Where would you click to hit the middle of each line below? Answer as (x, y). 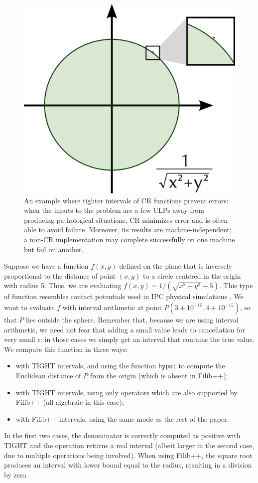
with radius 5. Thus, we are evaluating (63, 285)
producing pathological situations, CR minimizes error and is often (126, 220)
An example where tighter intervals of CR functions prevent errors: (126, 200)
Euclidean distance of (48, 376)
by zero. (16, 474)
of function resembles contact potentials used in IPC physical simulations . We (124, 296)
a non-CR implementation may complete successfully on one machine (129, 240)
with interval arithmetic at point (112, 307)
